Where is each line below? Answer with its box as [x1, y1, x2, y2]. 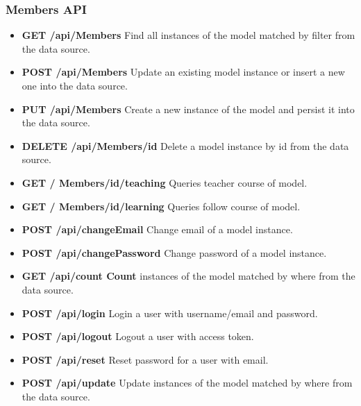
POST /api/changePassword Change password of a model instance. [22, 245, 327, 260]
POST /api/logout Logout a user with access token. [22, 329, 254, 344]
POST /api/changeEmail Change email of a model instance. [22, 222, 293, 237]
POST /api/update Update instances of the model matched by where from [22, 375, 353, 390]
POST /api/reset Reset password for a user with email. [22, 352, 269, 366]
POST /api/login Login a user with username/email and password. [22, 305, 318, 320]
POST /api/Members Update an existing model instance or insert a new [22, 65, 345, 79]
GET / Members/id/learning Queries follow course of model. [22, 198, 301, 213]
